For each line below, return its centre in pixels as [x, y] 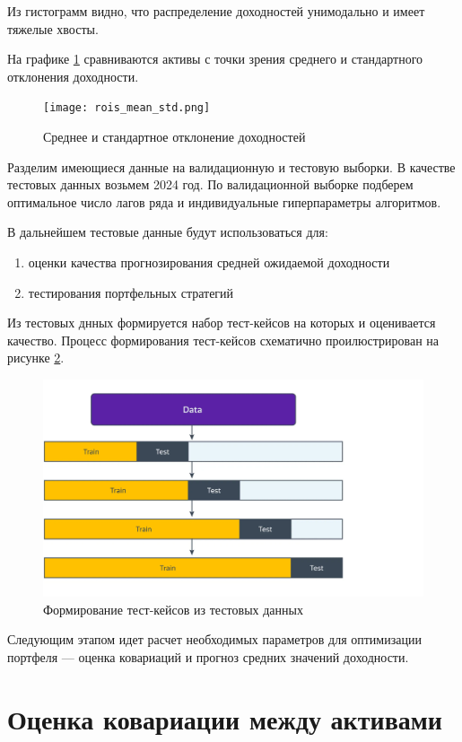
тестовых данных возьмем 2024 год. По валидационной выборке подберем [210, 184]
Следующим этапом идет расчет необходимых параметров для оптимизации [214, 639]
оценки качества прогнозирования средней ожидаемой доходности [209, 262]
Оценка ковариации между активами [225, 718]
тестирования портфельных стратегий [131, 292]
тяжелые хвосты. [53, 28]
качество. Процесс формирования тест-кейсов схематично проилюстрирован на [223, 340]
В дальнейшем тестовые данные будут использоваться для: [168, 232]
